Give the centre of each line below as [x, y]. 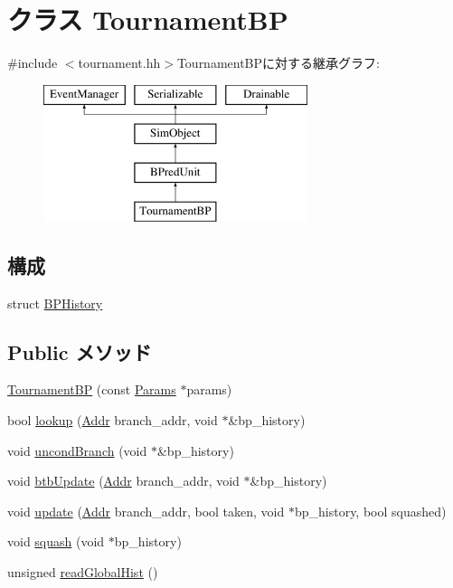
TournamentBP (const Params [92, 389]
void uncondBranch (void [77, 450]
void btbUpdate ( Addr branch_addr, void [123, 481]
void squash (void [56, 541]
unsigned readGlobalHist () [83, 572]
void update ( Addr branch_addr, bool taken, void [146, 511]
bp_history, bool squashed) [370, 511]
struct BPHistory [55, 303]
